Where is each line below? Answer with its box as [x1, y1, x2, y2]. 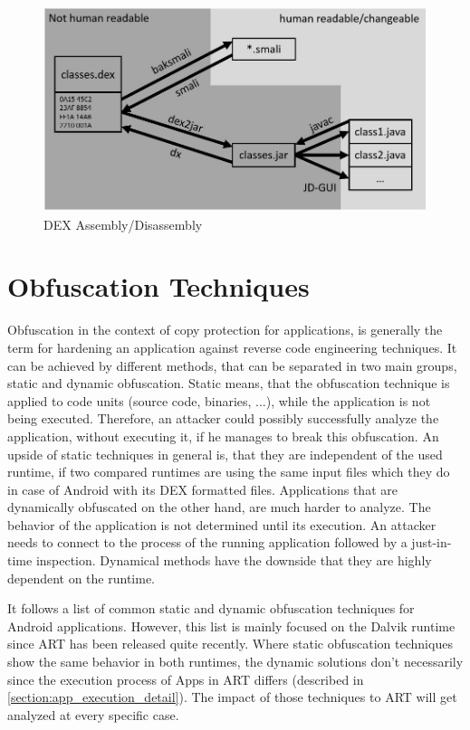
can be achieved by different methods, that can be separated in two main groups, [7, 356, 457, 374]
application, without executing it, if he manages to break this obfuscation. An [7, 426, 439, 445]
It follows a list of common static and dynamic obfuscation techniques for [7, 599, 415, 618]
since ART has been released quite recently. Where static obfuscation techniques [7, 634, 453, 653]
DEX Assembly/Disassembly [43, 214, 203, 233]
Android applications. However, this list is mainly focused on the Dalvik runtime [7, 616, 456, 635]
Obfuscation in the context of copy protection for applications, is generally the [7, 320, 443, 339]
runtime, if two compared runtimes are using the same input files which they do [7, 462, 450, 481]
